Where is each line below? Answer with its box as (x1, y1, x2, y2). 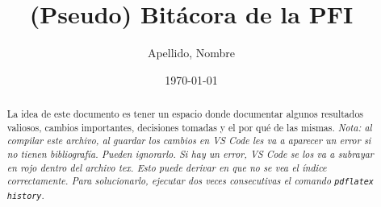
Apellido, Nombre (147, 44, 236, 61)
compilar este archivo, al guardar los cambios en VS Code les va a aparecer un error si (6, 134, 371, 147)
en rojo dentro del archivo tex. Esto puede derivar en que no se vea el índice (6, 160, 327, 174)
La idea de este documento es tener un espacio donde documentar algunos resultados (6, 107, 364, 121)
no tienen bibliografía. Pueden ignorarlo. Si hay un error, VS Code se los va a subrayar (6, 147, 374, 161)
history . (6, 188, 44, 201)
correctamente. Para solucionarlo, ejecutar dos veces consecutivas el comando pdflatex (6, 174, 374, 188)
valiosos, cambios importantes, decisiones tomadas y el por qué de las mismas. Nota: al (6, 120, 372, 134)
